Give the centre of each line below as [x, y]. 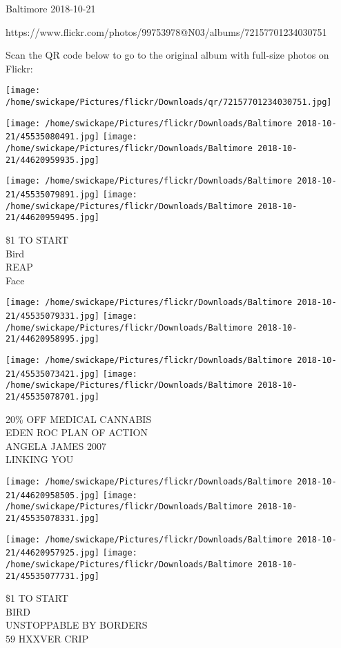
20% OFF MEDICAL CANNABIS [79, 419]
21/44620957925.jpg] [53, 553]
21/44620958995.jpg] [53, 339]
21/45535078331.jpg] [53, 518]
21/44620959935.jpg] [53, 160]
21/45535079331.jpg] [53, 316]
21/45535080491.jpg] [53, 137]
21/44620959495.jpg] [53, 218]
